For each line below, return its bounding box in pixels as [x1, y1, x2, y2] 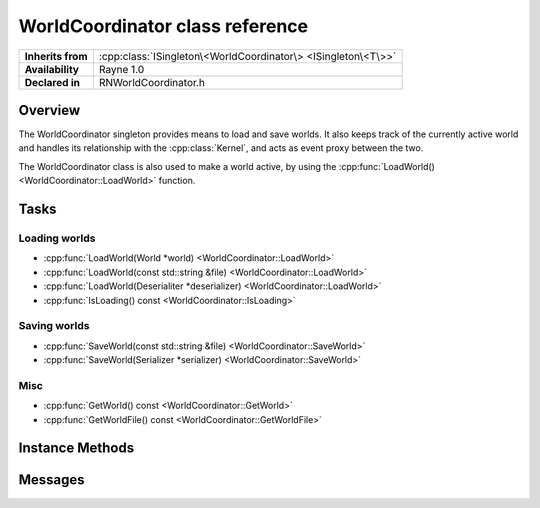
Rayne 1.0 [98, 62, 145, 76]
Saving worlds [18, 319, 90, 333]
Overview [18, 101, 81, 119]
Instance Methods [18, 440, 135, 457]
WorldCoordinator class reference [18, 15, 309, 37]
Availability [24, 62, 80, 76]
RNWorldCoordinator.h [98, 75, 205, 89]
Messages [18, 471, 85, 489]
